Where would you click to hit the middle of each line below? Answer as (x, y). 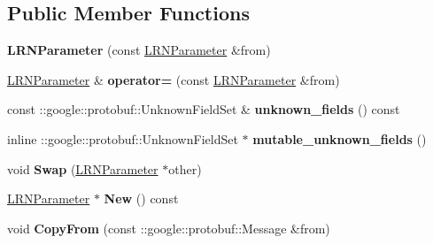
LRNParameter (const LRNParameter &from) (139, 50)
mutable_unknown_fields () (340, 138)
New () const (141, 198)
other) (185, 168)
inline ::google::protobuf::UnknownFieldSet (123, 138)
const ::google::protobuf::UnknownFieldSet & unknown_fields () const (204, 109)
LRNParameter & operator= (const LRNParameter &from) (174, 79)
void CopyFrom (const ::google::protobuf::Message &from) (169, 228)
